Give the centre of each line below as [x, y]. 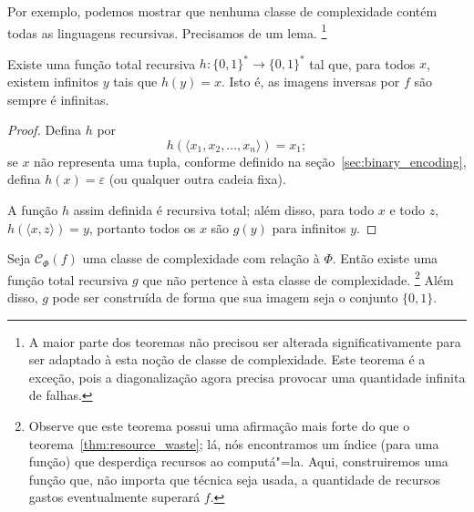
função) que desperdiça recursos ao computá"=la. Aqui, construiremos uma [238, 461]
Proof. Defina [45, 130]
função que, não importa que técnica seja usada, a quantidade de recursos [234, 479]
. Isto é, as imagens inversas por [310, 81]
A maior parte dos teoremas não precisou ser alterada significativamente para [245, 341]
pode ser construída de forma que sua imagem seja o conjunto [225, 297]
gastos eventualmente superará [114, 497]
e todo [407, 209]
